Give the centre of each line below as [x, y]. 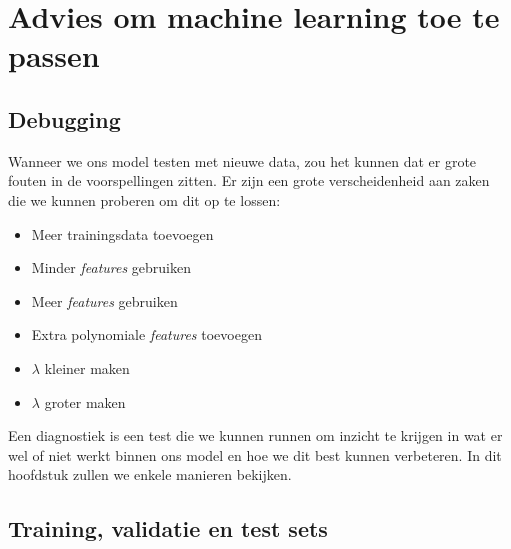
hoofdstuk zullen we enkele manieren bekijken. [150, 474]
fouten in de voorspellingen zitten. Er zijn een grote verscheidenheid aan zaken [249, 180]
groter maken [85, 401]
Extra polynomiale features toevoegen [146, 334]
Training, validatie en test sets [168, 528]
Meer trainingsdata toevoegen [122, 233]
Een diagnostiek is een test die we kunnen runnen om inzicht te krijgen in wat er [255, 435]
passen [54, 55]
